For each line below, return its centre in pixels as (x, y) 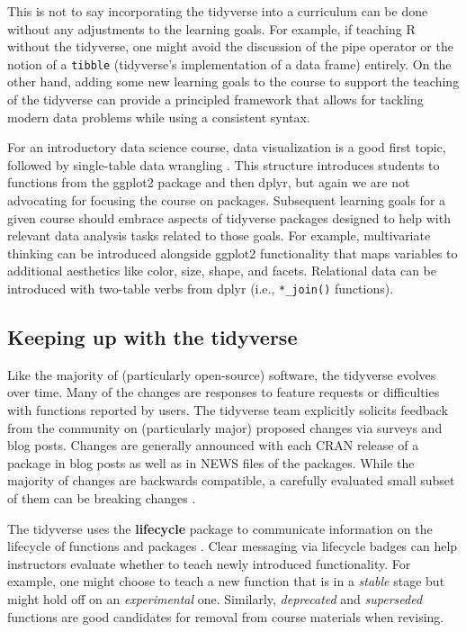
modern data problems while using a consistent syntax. (159, 117)
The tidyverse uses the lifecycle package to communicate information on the (220, 528)
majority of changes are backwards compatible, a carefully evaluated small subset (231, 480)
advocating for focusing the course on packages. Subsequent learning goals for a (227, 200)
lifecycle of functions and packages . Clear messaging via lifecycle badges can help (233, 546)
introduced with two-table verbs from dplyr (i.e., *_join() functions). (201, 288)
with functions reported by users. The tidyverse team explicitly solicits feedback (228, 410)
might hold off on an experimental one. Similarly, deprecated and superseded (215, 598)
